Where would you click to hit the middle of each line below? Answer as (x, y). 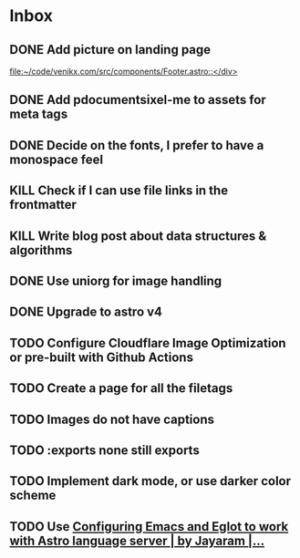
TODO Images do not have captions (112, 419)
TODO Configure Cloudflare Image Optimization (148, 343)
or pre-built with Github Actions (102, 357)
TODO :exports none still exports (105, 450)
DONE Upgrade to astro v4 (86, 312)
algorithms (41, 250)
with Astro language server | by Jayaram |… (137, 540)
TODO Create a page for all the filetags (121, 388)
